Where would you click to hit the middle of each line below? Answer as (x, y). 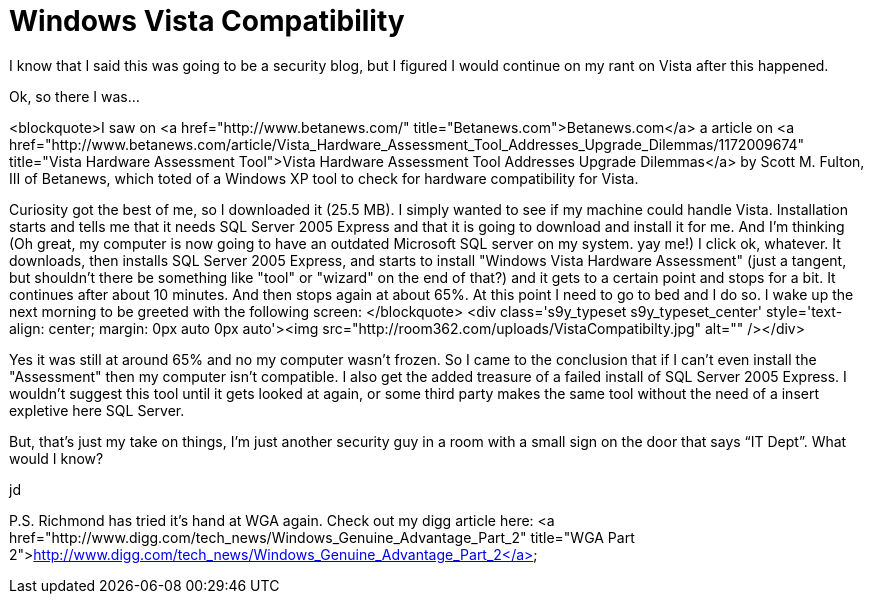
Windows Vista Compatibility (207, 21)
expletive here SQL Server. (97, 410)
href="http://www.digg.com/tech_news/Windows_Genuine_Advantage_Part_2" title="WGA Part (322, 537)
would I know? (56, 458)
